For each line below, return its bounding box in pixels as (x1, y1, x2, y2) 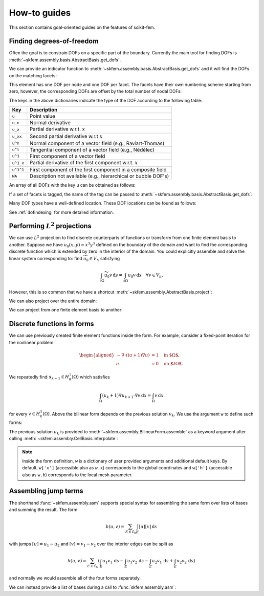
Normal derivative (29, 119, 71, 126)
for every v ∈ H (9, 411, 41, 417)
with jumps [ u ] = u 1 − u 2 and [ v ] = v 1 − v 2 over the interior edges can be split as (9, 541, 174, 548)
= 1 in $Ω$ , (151, 352, 180, 358)
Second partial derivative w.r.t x (29, 132, 103, 139)
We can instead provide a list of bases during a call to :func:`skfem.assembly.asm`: (9, 584, 176, 590)
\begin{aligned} (79, 352, 115, 358)
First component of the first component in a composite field (29, 166, 167, 173)
